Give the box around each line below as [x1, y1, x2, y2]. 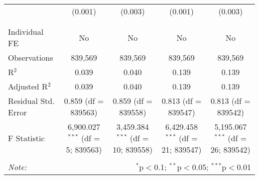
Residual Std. [8, 95, 55, 106]
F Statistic [8, 132, 45, 144]
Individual [8, 26, 44, 37]
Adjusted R [8, 81, 48, 92]
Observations [8, 52, 53, 63]
